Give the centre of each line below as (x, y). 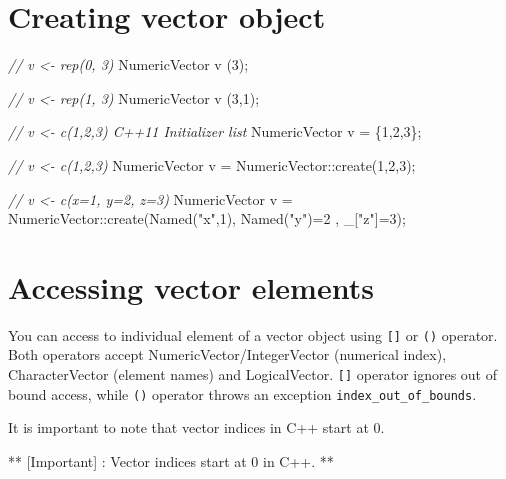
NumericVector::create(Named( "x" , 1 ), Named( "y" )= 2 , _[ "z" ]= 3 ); (207, 218)
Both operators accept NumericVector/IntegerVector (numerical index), (227, 354)
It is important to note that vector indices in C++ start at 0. (196, 427)
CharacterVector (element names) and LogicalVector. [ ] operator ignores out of (253, 374)
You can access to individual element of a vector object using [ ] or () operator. (253, 334)
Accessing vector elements (191, 286)
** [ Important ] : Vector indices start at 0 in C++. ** (171, 460)
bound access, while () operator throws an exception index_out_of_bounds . (242, 393)
